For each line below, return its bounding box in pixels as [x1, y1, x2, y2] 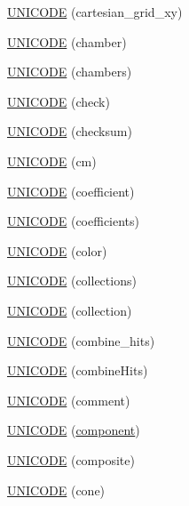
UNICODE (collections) [7, 271, 137, 290]
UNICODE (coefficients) [7, 212, 140, 230]
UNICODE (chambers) [7, 62, 132, 81]
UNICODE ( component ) [7, 421, 140, 439]
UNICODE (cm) [7, 151, 97, 170]
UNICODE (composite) [7, 450, 135, 469]
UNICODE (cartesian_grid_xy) [7, 3, 183, 20]
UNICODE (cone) [7, 480, 106, 499]
